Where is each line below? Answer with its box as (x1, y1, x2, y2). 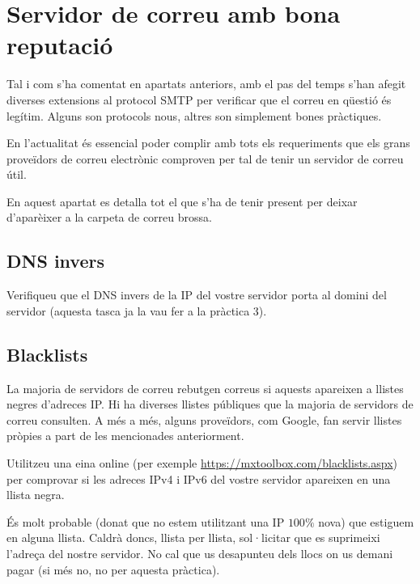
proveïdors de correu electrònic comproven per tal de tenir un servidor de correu (6, 150, 404, 167)
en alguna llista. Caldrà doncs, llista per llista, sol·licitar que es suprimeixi (6, 529, 380, 546)
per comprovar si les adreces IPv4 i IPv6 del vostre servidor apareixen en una (6, 470, 391, 487)
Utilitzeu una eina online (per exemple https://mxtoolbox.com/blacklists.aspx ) (6, 455, 398, 472)
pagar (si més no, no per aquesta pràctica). (6, 561, 220, 578)
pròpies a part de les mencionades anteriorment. (6, 427, 244, 444)
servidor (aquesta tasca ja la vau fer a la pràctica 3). (6, 302, 267, 319)
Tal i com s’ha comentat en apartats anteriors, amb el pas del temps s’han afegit (6, 75, 406, 92)
